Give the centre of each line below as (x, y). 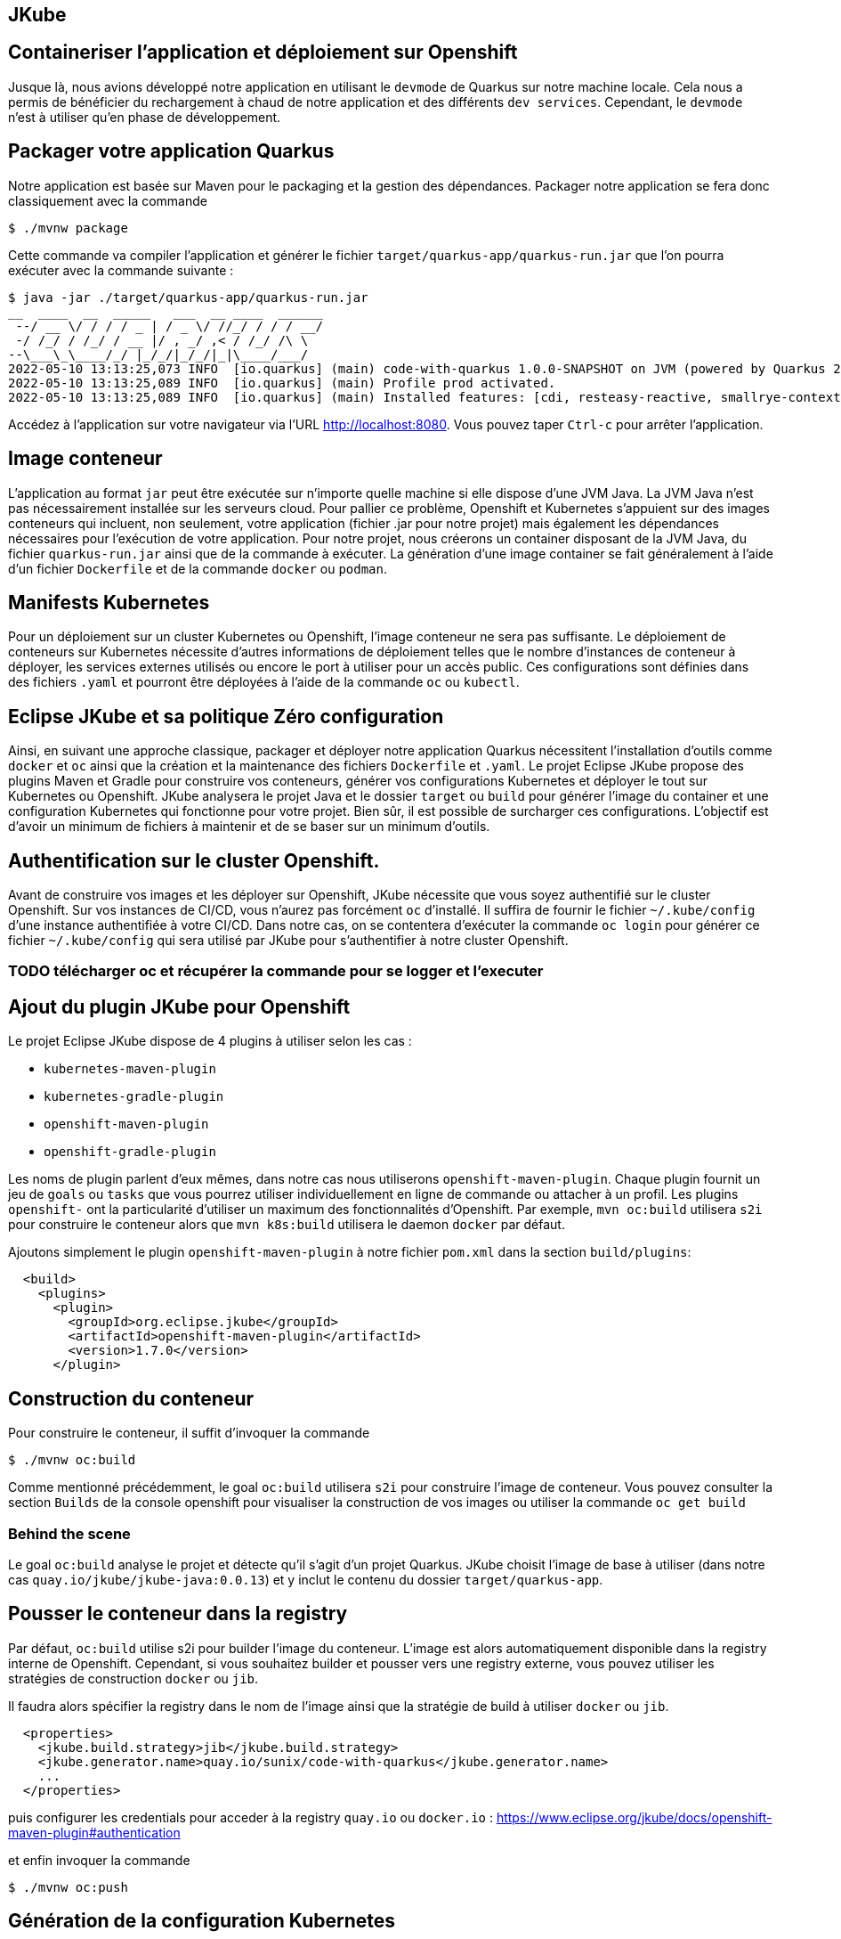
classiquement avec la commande (108, 200)
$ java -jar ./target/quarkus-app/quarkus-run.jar (188, 297)
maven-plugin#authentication (94, 1832)
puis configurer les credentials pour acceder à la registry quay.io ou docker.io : (251, 1817)
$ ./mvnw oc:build (72, 1460)
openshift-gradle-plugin (130, 1152)
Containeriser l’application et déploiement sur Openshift (263, 53)
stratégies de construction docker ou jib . (133, 1678)
